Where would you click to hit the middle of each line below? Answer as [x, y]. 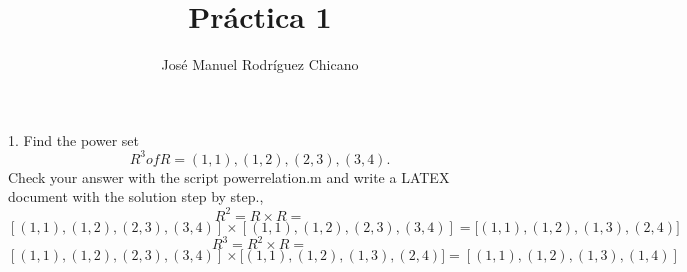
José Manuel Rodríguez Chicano [260, 64]
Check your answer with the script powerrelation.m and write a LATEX [229, 176]
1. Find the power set [73, 139]
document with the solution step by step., [136, 196]
